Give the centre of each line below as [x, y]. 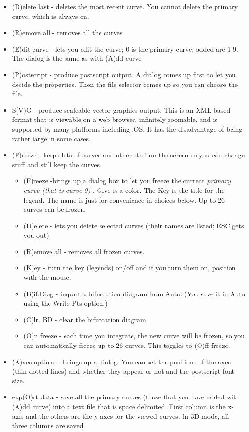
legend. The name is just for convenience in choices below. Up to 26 [124, 199]
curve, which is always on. [50, 16]
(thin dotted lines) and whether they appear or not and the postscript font [123, 371]
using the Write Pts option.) [66, 303]
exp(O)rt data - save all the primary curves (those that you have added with [126, 397]
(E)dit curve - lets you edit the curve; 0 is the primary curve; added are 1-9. [125, 48]
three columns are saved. [49, 425]
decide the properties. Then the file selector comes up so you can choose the [125, 84]
